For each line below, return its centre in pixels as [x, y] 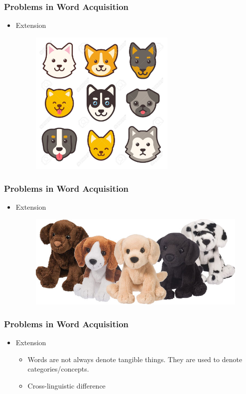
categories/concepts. [58, 369]
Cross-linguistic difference [66, 385]
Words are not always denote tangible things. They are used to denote [135, 359]
